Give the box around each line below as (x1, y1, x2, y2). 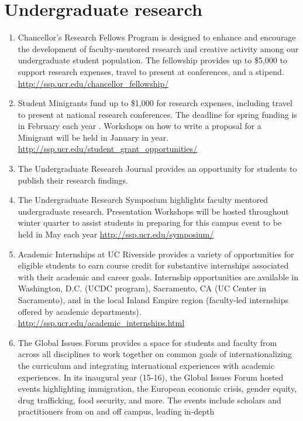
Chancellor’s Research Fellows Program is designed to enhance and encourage (18, 31, 296, 43)
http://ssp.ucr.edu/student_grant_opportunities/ (18, 142, 197, 155)
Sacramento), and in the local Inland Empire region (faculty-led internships (18, 294, 288, 305)
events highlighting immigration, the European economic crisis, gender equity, (18, 382, 297, 395)
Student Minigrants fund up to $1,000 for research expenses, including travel (18, 97, 292, 109)
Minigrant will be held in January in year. (18, 131, 169, 143)
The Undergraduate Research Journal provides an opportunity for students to (18, 162, 297, 175)
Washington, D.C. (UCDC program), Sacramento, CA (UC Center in (18, 282, 266, 294)
